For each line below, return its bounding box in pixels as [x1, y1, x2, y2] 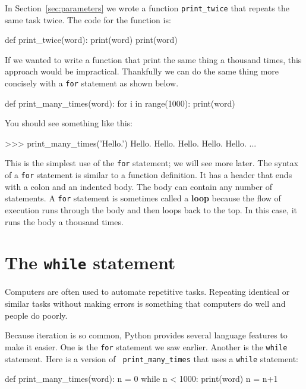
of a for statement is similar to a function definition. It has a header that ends [5, 169, 292, 181]
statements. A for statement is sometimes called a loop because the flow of [5, 192, 281, 204]
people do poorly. [5, 309, 68, 321]
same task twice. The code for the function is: [5, 13, 171, 26]
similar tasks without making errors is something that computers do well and [5, 297, 286, 310]
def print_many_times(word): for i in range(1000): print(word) [5, 97, 235, 109]
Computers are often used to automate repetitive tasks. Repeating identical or [5, 285, 290, 298]
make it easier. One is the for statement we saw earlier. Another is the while [5, 340, 288, 353]
